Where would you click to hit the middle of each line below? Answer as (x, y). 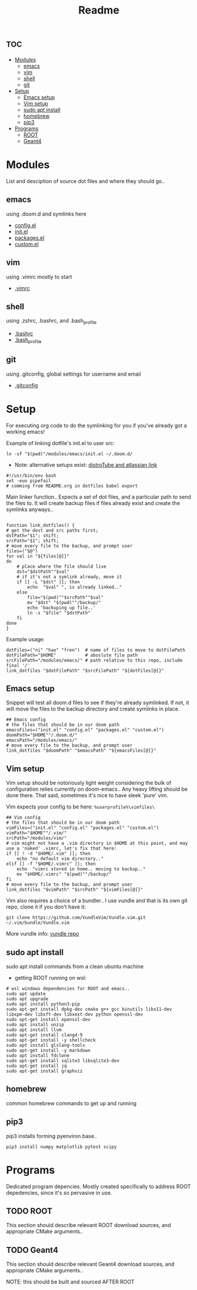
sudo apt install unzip (35, 1025)
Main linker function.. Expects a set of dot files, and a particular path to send (98, 497)
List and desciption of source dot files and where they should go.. (86, 181)
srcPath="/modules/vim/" (36, 838)
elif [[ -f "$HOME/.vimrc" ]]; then (51, 864)
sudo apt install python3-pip (43, 1004)
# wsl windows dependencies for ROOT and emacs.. (68, 989)
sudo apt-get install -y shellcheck (51, 1040)
